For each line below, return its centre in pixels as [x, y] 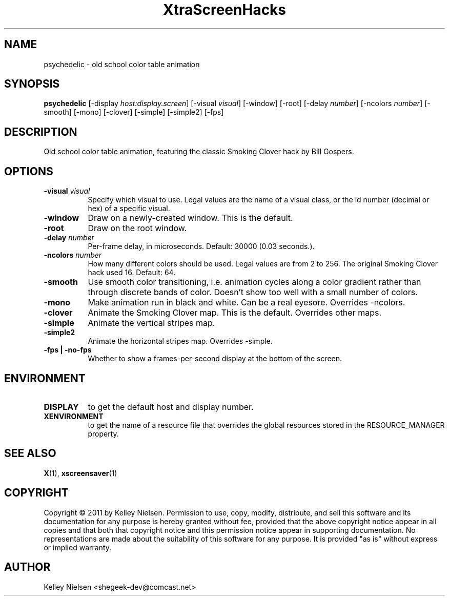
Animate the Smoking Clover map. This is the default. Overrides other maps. [235, 313]
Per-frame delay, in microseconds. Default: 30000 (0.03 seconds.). [201, 246]
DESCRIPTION [41, 132]
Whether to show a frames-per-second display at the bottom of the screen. [215, 359]
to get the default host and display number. [171, 407]
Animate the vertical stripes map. [151, 323]
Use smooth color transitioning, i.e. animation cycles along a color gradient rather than [254, 282]
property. [103, 433]
